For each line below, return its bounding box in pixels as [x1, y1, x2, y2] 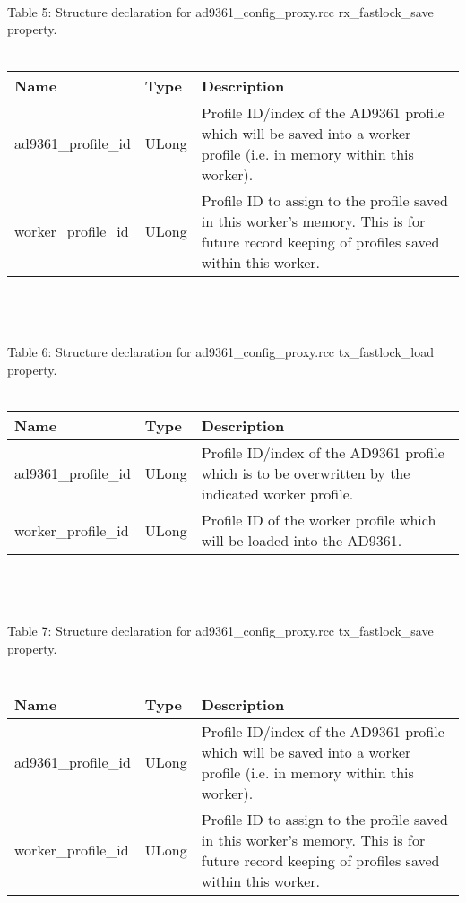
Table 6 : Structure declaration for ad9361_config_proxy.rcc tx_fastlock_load [7, 343, 434, 361]
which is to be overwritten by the [201, 463, 410, 484]
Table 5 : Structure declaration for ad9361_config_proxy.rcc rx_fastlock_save [7, 2, 434, 21]
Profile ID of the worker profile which [201, 509, 436, 531]
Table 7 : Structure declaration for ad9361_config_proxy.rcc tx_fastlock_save [7, 621, 434, 639]
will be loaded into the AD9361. [201, 530, 402, 551]
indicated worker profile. [201, 483, 354, 505]
